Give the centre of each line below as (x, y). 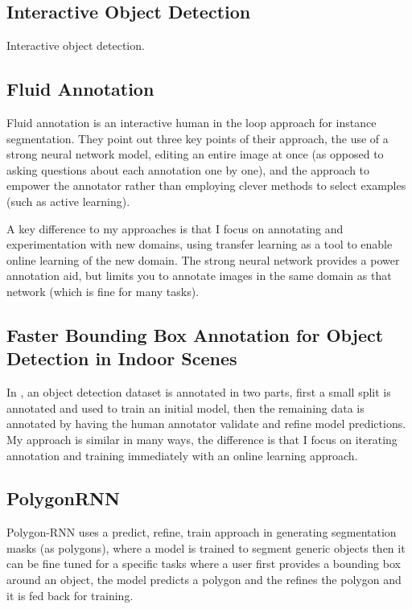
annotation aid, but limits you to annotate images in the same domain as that (199, 276)
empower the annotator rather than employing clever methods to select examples (206, 185)
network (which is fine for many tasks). (103, 291)
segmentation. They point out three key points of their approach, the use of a (198, 138)
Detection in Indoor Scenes (122, 358)
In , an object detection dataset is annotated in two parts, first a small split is (199, 392)
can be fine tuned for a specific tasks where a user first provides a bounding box (204, 564)
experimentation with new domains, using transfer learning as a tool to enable (200, 244)
